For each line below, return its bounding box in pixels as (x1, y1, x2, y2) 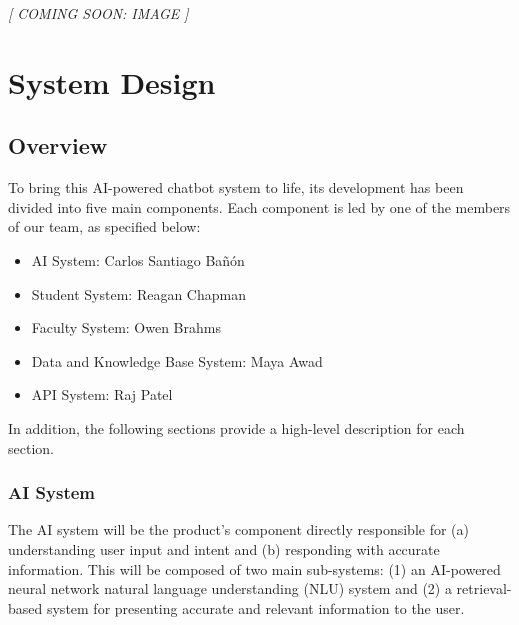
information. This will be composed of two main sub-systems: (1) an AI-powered (8, 558, 501, 579)
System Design (8, 61, 216, 102)
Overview (8, 130, 108, 161)
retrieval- (456, 578, 512, 599)
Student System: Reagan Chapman (31, 283, 246, 304)
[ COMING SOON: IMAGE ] (8, 3, 189, 23)
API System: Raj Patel (31, 384, 173, 405)
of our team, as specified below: (8, 216, 201, 237)
